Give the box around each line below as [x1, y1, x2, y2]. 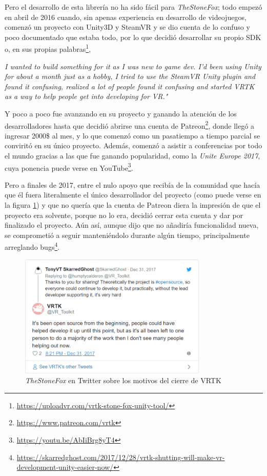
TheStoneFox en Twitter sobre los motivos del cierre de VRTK [25, 375, 221, 386]
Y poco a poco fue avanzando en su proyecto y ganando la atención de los [5, 108, 237, 118]
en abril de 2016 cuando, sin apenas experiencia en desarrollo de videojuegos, [5, 11, 247, 22]
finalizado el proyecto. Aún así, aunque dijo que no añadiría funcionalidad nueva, [5, 220, 259, 230]
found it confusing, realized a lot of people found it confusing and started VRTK [5, 81, 255, 91]
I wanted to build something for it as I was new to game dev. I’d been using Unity [5, 61, 261, 71]
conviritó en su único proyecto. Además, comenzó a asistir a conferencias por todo [5, 140, 262, 151]
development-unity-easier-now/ [16, 462, 114, 472]
